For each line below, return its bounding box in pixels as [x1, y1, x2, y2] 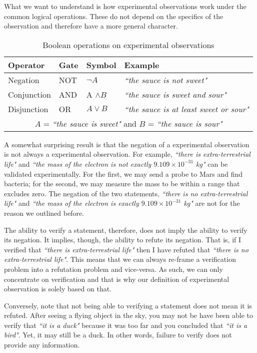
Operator [8, 59, 45, 71]
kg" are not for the [183, 198, 240, 208]
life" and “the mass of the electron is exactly [4, 198, 139, 208]
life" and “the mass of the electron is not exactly [4, 158, 151, 169]
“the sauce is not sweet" [124, 74, 207, 86]
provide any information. [4, 339, 80, 350]
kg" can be [196, 158, 228, 169]
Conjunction [8, 88, 51, 100]
